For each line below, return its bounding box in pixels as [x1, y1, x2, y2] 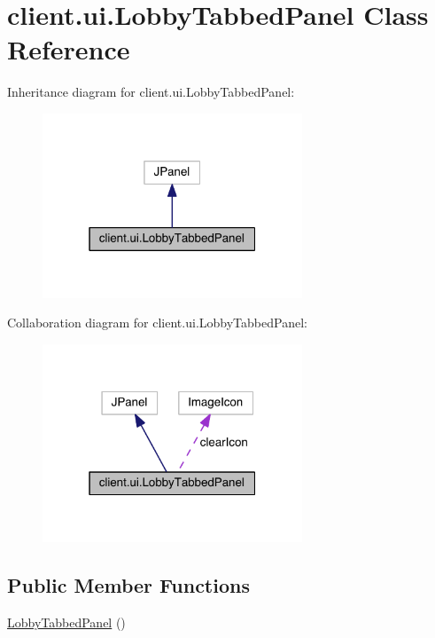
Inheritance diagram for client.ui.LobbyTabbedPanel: [7, 83, 295, 101]
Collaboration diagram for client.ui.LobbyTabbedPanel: [7, 313, 307, 332]
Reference [7, 31, 130, 67]
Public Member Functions [7, 571, 250, 599]
